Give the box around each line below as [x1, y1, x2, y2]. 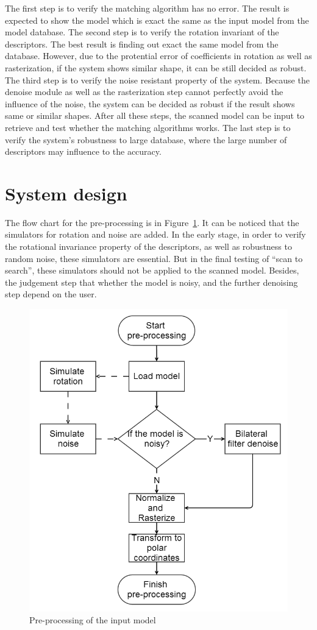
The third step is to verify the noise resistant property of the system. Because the [5, 73, 310, 86]
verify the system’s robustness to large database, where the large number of [5, 133, 287, 146]
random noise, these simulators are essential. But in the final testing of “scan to [5, 252, 303, 264]
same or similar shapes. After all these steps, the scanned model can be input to [5, 109, 305, 122]
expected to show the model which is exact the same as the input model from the [5, 13, 309, 26]
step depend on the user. [5, 288, 97, 300]
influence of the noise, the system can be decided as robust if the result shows [5, 97, 295, 110]
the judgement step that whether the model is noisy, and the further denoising [5, 275, 298, 288]
